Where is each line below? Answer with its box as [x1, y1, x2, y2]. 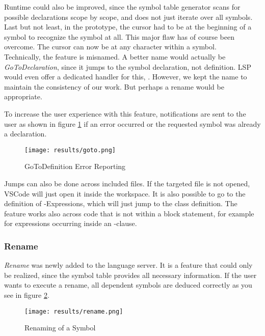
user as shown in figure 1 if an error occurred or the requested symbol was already [4, 118, 261, 129]
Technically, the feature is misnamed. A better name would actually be [4, 51, 226, 62]
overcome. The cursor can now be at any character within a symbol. [4, 41, 217, 52]
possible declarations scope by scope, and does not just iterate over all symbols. [4, 11, 253, 22]
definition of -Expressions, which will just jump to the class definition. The [4, 198, 237, 209]
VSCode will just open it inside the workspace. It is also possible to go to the [4, 188, 246, 199]
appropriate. [4, 91, 42, 102]
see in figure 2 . [4, 289, 49, 300]
